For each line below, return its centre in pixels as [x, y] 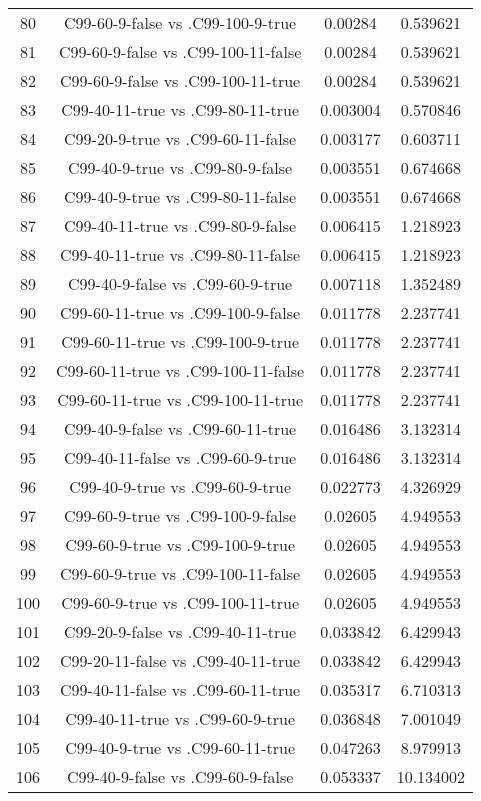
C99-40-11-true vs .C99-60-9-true [180, 718]
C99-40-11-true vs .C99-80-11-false [180, 254]
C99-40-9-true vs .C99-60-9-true [180, 486]
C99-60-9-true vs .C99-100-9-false [180, 515]
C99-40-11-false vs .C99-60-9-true [180, 457]
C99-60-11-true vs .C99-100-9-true [180, 341]
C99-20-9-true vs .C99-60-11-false [180, 138]
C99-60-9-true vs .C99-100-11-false [180, 573]
